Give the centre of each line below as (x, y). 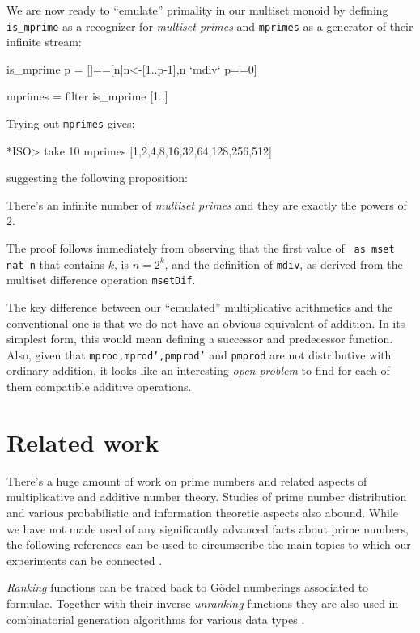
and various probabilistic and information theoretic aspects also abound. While (202, 512)
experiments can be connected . (85, 560)
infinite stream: (44, 42)
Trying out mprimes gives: (71, 123)
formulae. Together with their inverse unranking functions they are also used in (203, 603)
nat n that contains (56, 263)
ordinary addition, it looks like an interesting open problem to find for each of (198, 370)
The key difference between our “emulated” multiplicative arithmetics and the (200, 307)
